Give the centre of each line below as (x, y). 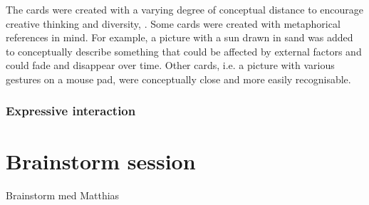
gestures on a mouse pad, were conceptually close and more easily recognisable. (178, 79)
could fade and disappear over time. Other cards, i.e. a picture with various (170, 65)
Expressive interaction (71, 111)
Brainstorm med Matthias (63, 195)
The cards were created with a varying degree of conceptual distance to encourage (184, 9)
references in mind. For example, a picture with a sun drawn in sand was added (180, 37)
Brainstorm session (101, 161)
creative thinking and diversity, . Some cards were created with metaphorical (173, 23)
